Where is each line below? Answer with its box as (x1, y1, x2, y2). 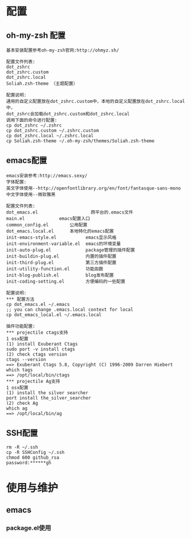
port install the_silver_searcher (6, 395, 92, 401)
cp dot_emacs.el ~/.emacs (6, 301, 70, 307)
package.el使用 (6, 524, 51, 532)
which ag (6, 405, 28, 411)
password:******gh (6, 459, 51, 466)
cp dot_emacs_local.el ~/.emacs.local (6, 311, 102, 318)
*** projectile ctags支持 (6, 329, 68, 336)
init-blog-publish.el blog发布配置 (6, 272, 114, 278)
